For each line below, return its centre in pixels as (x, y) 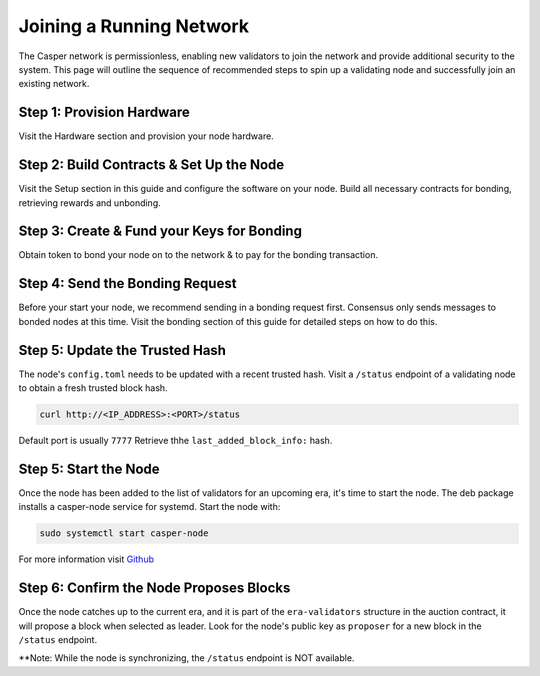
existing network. (54, 84)
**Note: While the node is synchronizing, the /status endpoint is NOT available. (186, 658)
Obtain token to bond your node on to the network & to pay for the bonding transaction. (198, 255)
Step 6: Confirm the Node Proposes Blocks (154, 588)
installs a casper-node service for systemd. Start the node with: (149, 507)
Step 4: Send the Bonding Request (127, 283)
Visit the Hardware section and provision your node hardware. (146, 136)
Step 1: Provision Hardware (104, 112)
